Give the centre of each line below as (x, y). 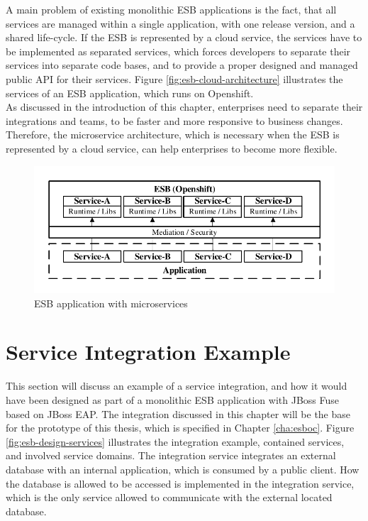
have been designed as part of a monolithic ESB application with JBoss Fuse (173, 400)
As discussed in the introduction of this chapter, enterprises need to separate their (184, 107)
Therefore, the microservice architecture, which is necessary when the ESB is (173, 135)
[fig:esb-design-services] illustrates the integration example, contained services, (175, 441)
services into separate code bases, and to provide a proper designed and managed (182, 65)
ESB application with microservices (111, 303)
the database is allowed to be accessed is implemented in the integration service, (180, 483)
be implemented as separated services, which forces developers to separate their (178, 51)
